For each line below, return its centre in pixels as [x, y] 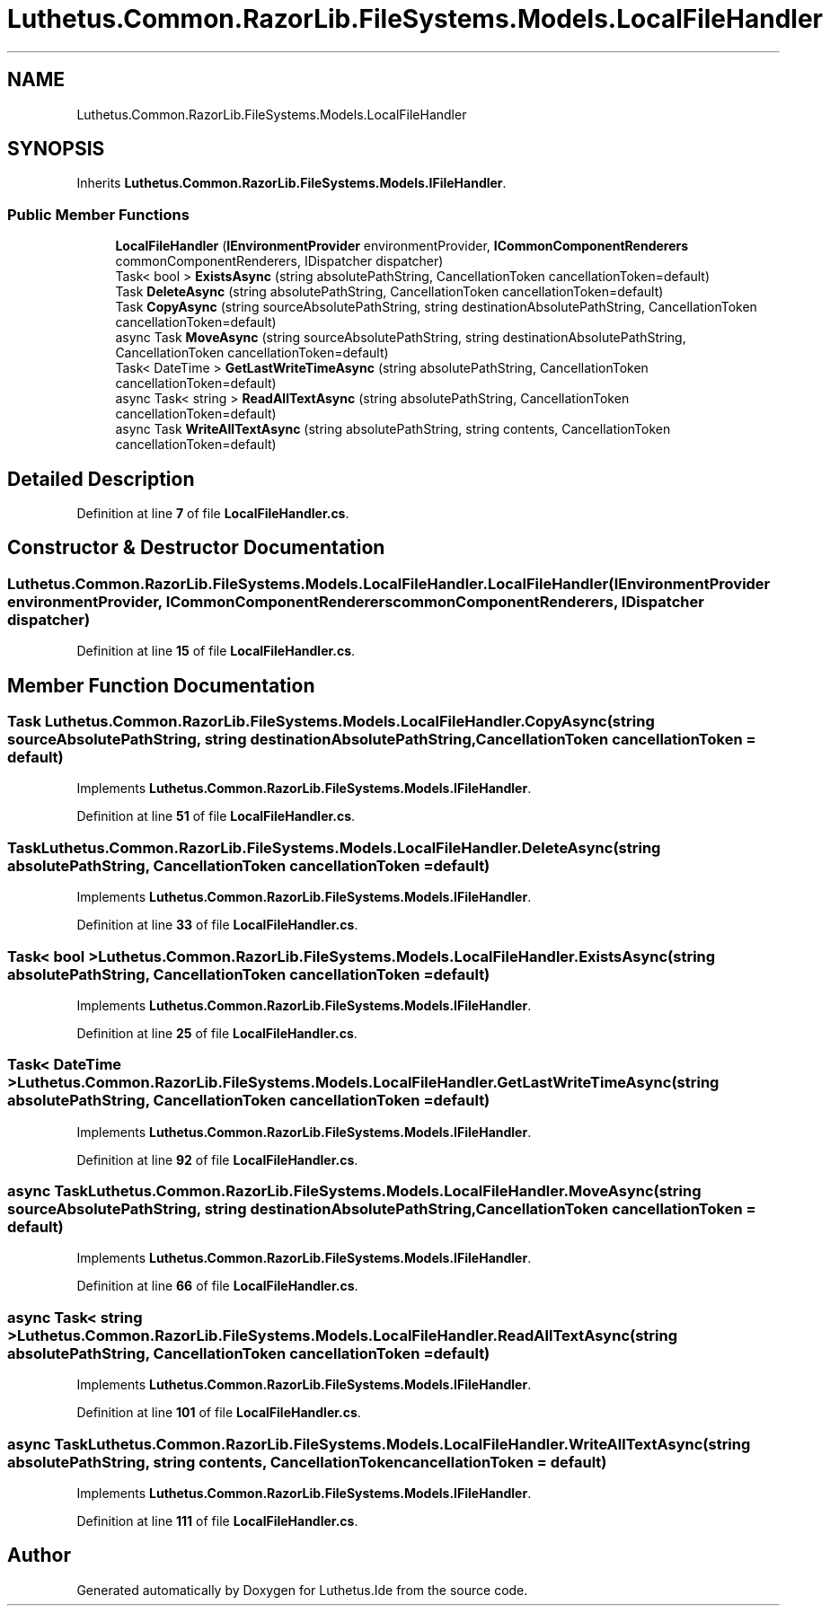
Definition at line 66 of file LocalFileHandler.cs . [217, 1286]
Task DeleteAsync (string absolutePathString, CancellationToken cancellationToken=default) [389, 292]
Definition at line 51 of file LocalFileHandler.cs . [216, 816]
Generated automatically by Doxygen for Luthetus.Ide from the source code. [302, 1590]
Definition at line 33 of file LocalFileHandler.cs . [217, 925]
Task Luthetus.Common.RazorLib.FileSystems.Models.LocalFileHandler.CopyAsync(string [331, 722]
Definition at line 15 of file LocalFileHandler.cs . [216, 651]
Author [39, 1556]
